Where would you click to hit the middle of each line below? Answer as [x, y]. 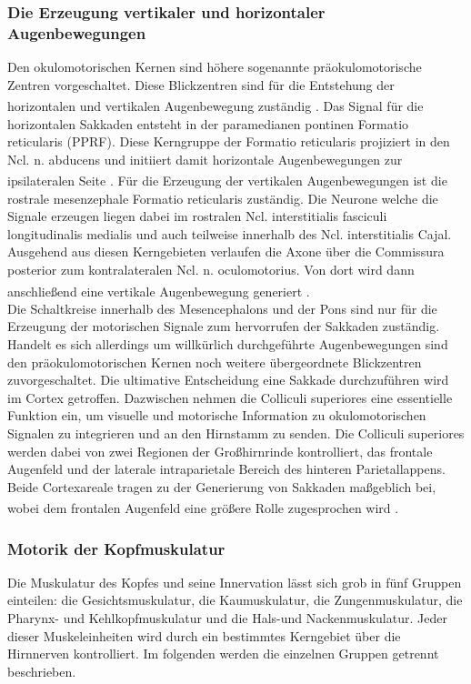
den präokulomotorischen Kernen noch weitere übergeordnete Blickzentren [215, 362]
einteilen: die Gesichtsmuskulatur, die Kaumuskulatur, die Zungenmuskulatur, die [235, 600]
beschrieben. [42, 671]
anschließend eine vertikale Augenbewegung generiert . [159, 291]
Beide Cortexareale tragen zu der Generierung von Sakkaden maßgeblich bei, [222, 486]
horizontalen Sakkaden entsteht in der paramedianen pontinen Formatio [208, 123]
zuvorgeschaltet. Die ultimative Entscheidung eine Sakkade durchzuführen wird [228, 380]
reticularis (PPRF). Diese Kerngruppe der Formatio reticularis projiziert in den [229, 141]
